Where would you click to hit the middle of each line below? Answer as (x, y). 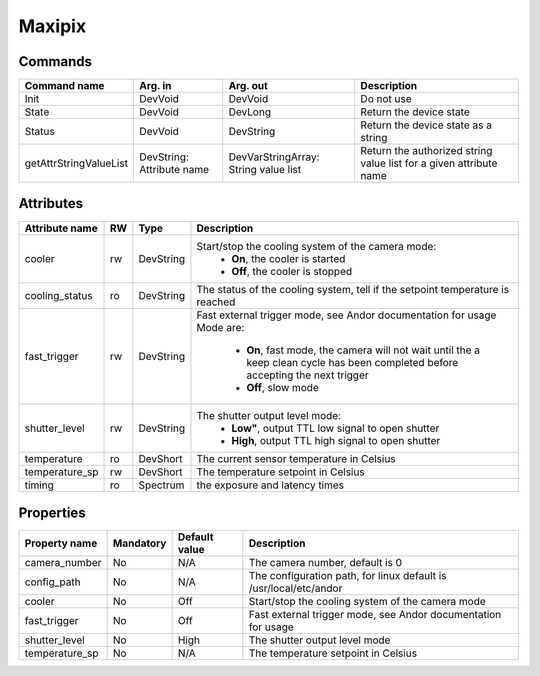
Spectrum (161, 485)
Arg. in (155, 86)
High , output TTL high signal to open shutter (336, 440)
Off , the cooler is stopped (292, 271)
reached (216, 302)
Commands (55, 61)
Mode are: (220, 327)
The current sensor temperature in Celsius (296, 458)
